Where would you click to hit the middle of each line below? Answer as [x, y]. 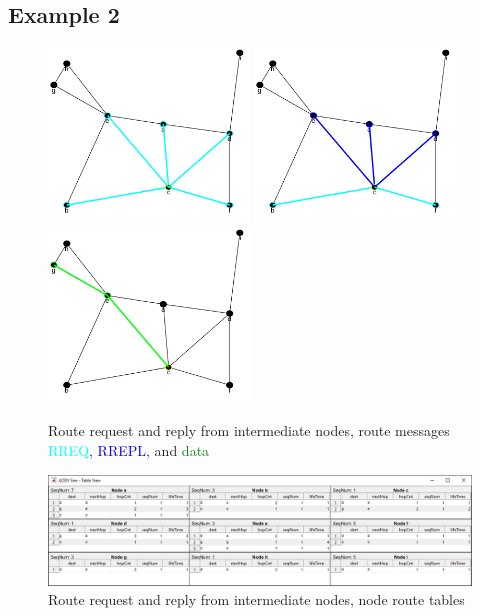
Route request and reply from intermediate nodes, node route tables [256, 599]
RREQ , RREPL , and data [129, 450]
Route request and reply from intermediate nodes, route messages [249, 430]
